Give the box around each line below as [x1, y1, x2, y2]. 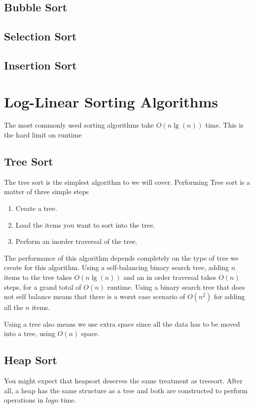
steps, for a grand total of [4, 281, 81, 292]
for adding [214, 291, 245, 302]
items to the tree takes [4, 272, 72, 282]
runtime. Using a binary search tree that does [107, 281, 245, 292]
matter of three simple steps [4, 186, 89, 197]
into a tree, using [4, 328, 55, 339]
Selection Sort [4, 29, 77, 44]
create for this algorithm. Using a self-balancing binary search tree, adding [4, 262, 229, 272]
